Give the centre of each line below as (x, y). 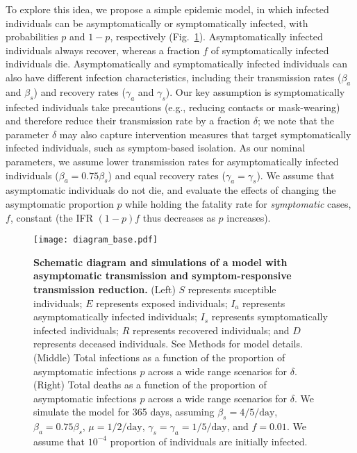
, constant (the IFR (51, 217)
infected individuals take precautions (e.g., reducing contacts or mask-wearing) (173, 107)
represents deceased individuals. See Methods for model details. (168, 344)
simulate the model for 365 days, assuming (124, 412)
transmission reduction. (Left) (105, 289)
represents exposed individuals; (162, 303)
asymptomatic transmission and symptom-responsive (163, 275)
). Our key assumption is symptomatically (255, 91)
